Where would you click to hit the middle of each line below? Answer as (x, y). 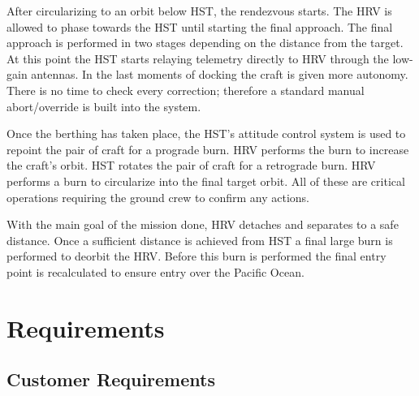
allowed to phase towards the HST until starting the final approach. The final (200, 26)
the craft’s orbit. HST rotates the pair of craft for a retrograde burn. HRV (191, 165)
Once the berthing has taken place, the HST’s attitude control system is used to (206, 133)
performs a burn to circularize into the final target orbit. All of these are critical (206, 181)
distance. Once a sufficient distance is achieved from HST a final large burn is (200, 240)
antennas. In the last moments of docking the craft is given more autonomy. (220, 74)
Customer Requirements (111, 379)
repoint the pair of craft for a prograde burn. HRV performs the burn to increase (208, 149)
